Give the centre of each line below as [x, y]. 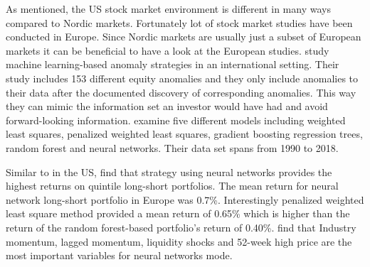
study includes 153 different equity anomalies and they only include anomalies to [182, 78]
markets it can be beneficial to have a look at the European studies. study [168, 50]
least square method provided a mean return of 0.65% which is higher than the [178, 213]
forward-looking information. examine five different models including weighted [176, 120]
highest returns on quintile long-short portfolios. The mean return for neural [172, 186]
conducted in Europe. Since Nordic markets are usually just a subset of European [184, 37]
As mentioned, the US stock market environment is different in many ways [168, 9]
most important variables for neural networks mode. [119, 255]
